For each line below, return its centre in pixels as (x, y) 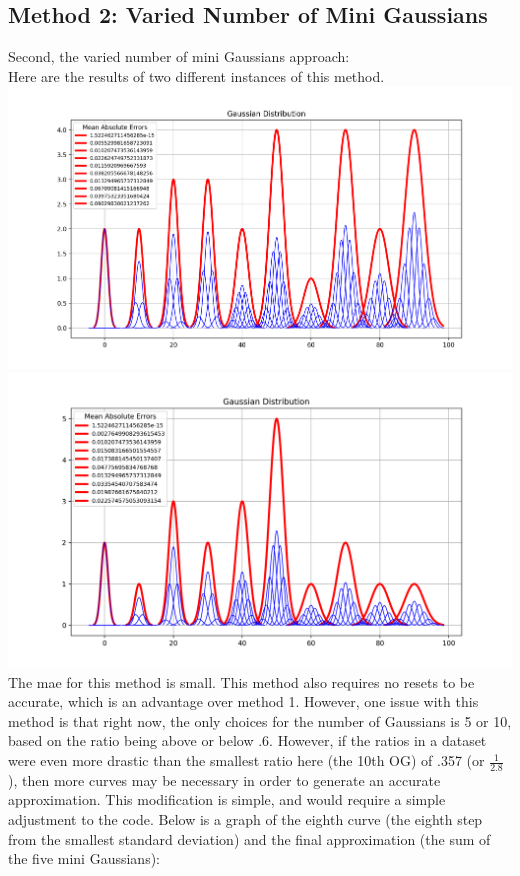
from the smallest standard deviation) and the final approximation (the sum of (249, 838)
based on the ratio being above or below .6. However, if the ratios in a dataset (247, 740)
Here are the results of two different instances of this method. (196, 75)
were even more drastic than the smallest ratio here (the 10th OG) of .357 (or (246, 760)
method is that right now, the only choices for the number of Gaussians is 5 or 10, (260, 720)
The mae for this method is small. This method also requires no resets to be (241, 681)
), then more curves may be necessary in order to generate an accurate (224, 779)
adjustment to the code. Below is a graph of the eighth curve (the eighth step (245, 819)
